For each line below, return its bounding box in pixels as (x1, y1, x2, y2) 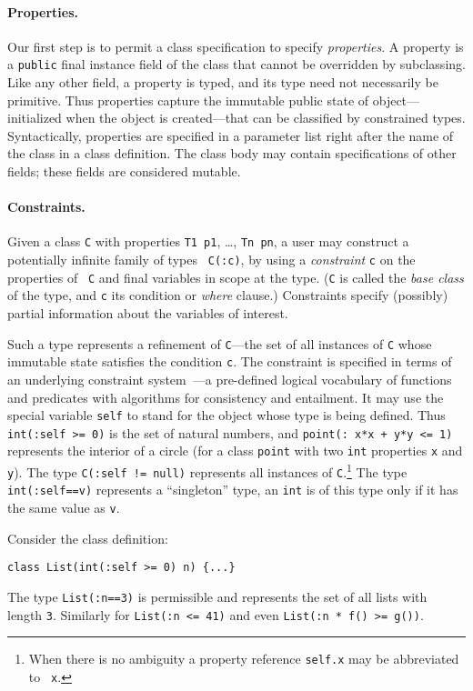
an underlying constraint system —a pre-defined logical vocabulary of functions (7, 369, 452, 388)
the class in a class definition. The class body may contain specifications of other (7, 144, 457, 163)
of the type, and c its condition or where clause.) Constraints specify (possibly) (7, 285, 448, 305)
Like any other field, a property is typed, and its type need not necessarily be (7, 73, 438, 92)
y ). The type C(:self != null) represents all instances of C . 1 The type (7, 460, 408, 481)
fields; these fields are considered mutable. (7, 162, 241, 181)
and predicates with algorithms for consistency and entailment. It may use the (7, 387, 444, 406)
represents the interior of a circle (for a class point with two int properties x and (7, 441, 463, 460)
